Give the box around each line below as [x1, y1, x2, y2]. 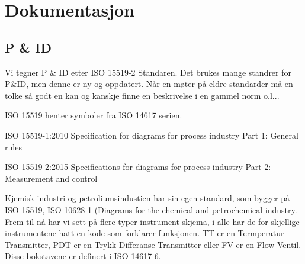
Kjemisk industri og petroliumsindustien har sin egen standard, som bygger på [5, 192, 290, 204]
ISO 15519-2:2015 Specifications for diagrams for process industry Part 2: [5, 160, 271, 173]
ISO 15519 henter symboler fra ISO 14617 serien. [5, 109, 182, 121]
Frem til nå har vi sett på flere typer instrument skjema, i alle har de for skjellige [5, 215, 300, 227]
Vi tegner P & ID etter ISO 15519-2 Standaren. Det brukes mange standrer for [5, 66, 292, 78]
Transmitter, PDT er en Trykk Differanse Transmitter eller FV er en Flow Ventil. [5, 238, 301, 250]
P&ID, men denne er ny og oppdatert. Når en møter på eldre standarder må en [5, 78, 293, 90]
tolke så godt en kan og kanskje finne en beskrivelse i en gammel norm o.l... [5, 89, 280, 101]
